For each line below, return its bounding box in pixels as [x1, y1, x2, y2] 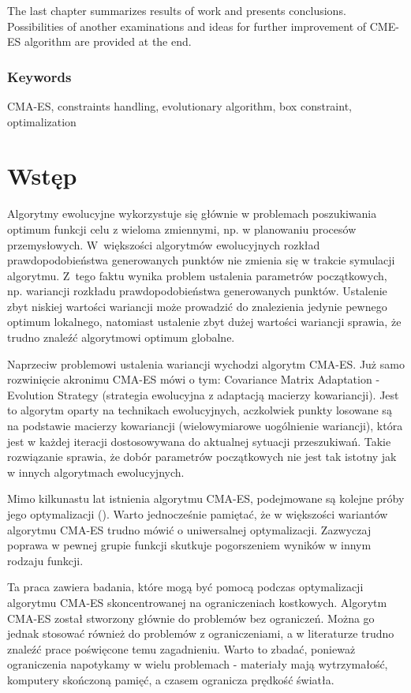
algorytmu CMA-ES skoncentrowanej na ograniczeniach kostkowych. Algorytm [7, 594, 387, 610]
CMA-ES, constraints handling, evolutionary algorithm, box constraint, [7, 98, 352, 114]
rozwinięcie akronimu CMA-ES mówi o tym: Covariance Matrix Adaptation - [7, 371, 380, 388]
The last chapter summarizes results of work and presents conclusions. [7, 2, 346, 18]
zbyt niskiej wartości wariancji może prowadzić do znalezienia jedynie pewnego [7, 298, 387, 314]
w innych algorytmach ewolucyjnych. [7, 463, 185, 480]
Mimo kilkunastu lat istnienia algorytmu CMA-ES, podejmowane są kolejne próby [7, 490, 405, 507]
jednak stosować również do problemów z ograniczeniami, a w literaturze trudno [7, 625, 394, 642]
